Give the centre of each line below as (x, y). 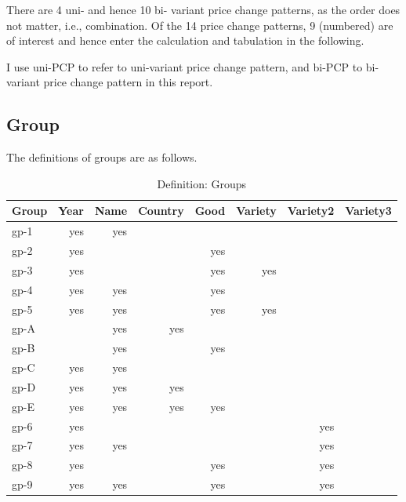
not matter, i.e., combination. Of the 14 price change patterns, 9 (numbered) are (200, 25)
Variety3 (368, 211)
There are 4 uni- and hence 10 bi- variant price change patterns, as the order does (203, 9)
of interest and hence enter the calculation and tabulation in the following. (185, 40)
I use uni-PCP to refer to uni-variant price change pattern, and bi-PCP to (185, 66)
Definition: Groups (202, 183)
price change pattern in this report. (128, 82)
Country (161, 211)
